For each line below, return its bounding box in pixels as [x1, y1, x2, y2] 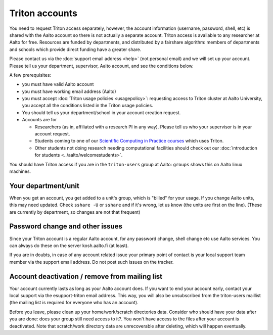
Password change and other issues [9, 222, 122, 231]
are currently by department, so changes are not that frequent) [9, 209, 141, 215]
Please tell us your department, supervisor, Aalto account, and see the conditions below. [9, 63, 194, 69]
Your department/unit [9, 181, 79, 190]
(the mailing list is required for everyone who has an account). [9, 300, 139, 306]
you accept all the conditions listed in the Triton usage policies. [22, 103, 154, 109]
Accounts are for [22, 117, 57, 123]
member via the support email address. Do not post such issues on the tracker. [9, 259, 174, 265]
